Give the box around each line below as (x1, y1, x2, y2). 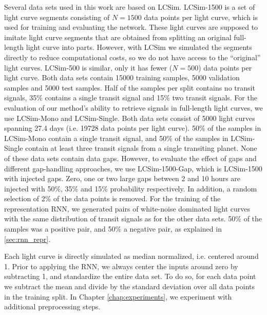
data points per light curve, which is (144, 11, 258, 22)
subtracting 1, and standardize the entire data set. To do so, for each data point (4, 271, 256, 282)
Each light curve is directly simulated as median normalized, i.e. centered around (4, 251, 259, 261)
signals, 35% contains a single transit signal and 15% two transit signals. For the (4, 92, 257, 103)
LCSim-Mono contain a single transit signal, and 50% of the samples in (4, 132, 228, 143)
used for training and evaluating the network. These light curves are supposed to (4, 22, 258, 32)
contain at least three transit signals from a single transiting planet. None (25, 143, 257, 153)
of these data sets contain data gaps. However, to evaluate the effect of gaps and (4, 152, 257, 163)
